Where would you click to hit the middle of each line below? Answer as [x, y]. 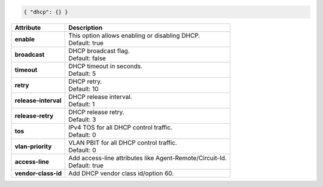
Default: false [87, 58]
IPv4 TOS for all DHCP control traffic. [121, 127]
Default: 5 [82, 73]
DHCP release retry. [97, 112]
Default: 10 [83, 88]
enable [25, 39]
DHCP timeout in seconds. [106, 66]
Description [86, 27]
